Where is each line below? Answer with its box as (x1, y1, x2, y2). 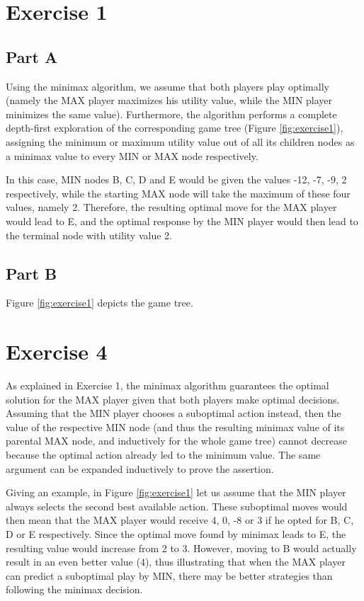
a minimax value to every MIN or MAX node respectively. (6, 148, 258, 163)
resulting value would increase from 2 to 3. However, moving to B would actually (6, 540, 357, 555)
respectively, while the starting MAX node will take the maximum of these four (6, 185, 351, 200)
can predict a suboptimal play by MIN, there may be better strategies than (6, 568, 333, 583)
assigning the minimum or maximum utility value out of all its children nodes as (6, 134, 355, 149)
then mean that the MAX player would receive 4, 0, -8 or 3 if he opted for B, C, (6, 513, 354, 527)
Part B (6, 262, 57, 284)
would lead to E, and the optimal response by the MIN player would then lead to (6, 213, 358, 228)
